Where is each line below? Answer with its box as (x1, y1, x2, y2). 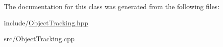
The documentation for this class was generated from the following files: (4, 1, 220, 11)
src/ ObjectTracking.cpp (4, 34, 75, 44)
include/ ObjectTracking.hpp (4, 17, 89, 27)
